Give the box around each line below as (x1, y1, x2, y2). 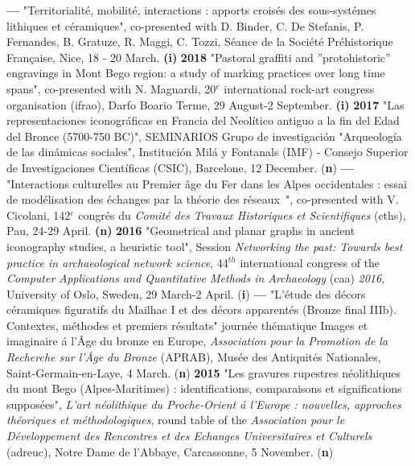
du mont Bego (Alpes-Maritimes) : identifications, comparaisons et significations (6, 380, 402, 397)
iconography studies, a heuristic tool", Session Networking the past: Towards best (6, 237, 403, 254)
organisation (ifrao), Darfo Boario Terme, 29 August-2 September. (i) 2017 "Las (6, 96, 405, 113)
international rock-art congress (224, 80, 375, 97)
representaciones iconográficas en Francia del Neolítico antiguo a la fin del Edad (6, 112, 400, 129)
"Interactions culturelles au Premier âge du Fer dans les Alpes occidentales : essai (6, 175, 407, 192)
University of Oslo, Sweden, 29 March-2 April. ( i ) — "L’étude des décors (6, 285, 366, 302)
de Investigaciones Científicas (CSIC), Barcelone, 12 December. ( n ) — (6, 159, 354, 175)
